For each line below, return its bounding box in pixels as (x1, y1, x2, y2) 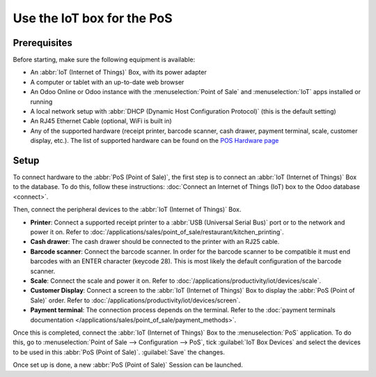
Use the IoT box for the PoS (13, 10, 173, 26)
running (30, 98, 53, 106)
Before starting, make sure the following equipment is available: (13, 56, 195, 64)
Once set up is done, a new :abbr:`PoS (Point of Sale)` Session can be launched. (13, 361, 243, 369)
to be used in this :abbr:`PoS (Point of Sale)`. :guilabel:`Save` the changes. (13, 348, 226, 356)
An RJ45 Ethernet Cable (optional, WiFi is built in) (30, 117, 172, 125)
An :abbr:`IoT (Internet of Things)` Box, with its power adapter (30, 68, 207, 77)
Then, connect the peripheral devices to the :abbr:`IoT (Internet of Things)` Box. (13, 206, 242, 214)
